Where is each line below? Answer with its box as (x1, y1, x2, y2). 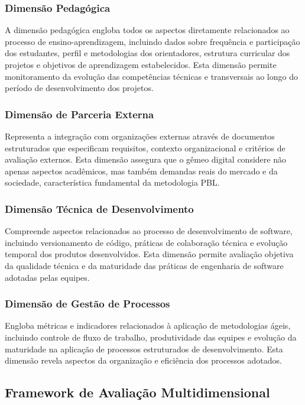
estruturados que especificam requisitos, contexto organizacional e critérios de (5, 141, 285, 154)
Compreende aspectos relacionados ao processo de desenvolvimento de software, (5, 225, 293, 237)
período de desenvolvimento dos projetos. (5, 82, 154, 94)
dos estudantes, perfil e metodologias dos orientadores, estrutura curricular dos (5, 47, 290, 59)
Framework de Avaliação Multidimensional (5, 383, 270, 401)
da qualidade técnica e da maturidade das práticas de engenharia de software (5, 259, 284, 271)
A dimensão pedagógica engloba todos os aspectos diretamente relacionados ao (5, 24, 290, 36)
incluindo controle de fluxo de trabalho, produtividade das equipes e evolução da (5, 331, 297, 343)
